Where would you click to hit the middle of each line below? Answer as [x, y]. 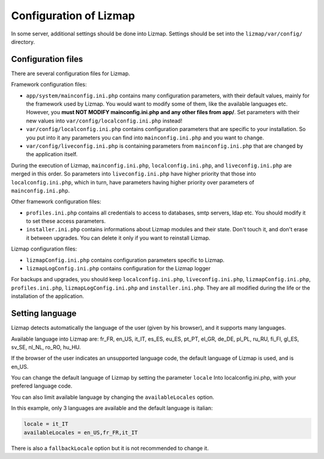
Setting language [44, 313]
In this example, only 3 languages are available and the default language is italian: [112, 408]
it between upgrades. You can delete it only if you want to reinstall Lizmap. [118, 238]
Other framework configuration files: [56, 202]
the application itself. [52, 154]
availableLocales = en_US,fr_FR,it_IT [81, 432]
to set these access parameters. [66, 221]
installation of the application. [47, 296]
